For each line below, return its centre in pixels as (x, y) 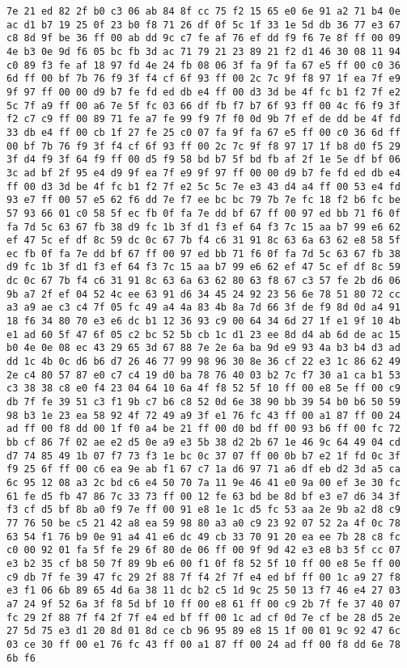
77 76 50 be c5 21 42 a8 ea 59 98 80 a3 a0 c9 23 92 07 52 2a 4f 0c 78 (203, 523)
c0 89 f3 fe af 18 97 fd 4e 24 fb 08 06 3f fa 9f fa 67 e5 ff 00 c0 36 (203, 65)
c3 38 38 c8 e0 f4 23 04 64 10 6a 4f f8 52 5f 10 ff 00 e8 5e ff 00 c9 (203, 389)
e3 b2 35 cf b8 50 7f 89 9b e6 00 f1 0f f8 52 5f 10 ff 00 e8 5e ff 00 (203, 563)
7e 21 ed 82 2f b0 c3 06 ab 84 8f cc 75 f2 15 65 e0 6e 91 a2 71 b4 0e (203, 11)
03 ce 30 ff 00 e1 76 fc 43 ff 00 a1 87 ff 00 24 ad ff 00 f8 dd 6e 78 (203, 644)
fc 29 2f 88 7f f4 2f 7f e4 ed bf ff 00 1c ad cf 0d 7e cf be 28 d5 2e (203, 617)
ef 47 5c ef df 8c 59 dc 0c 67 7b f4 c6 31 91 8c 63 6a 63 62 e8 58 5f (203, 241)
